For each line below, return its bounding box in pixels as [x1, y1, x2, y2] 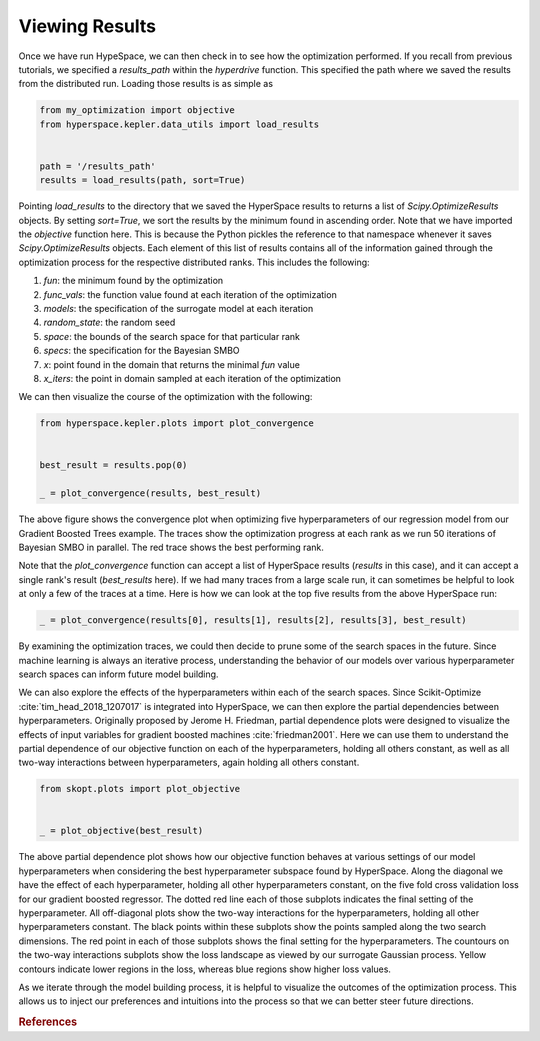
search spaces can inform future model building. [18, 668, 219, 680]
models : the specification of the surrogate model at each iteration [43, 302, 314, 314]
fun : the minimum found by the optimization [43, 275, 224, 287]
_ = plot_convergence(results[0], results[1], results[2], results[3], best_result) [39, 615, 467, 626]
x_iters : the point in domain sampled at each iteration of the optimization [43, 372, 342, 384]
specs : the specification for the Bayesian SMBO [43, 345, 240, 357]
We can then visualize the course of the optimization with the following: [18, 391, 313, 403]
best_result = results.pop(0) [39, 460, 188, 471]
